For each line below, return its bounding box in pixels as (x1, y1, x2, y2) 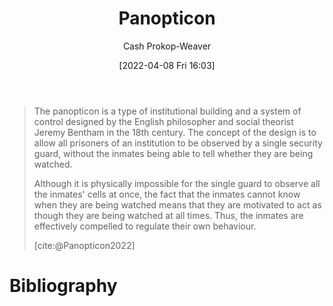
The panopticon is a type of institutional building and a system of (33, 105, 302, 117)
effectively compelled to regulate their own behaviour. (33, 220, 257, 232)
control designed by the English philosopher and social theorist (33, 115, 294, 127)
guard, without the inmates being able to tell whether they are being (33, 147, 314, 159)
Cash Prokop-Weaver (122, 40, 212, 52)
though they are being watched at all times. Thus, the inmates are (33, 209, 304, 221)
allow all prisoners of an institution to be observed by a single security (33, 137, 323, 149)
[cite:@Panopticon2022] (33, 239, 136, 251)
